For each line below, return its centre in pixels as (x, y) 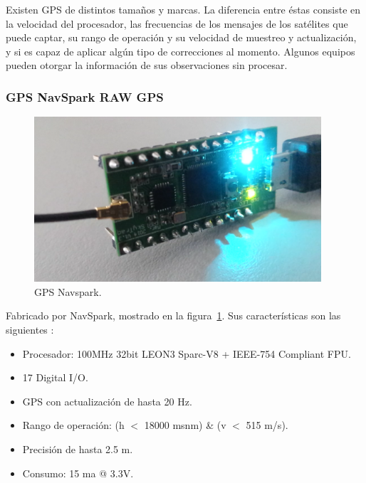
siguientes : (30, 330)
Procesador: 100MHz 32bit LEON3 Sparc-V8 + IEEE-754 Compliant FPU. (187, 353)
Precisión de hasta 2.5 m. (78, 449)
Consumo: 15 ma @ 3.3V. (78, 473)
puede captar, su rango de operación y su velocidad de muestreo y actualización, (181, 37)
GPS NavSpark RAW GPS (85, 96)
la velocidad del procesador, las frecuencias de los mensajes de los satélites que (177, 23)
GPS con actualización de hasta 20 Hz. (107, 401)
